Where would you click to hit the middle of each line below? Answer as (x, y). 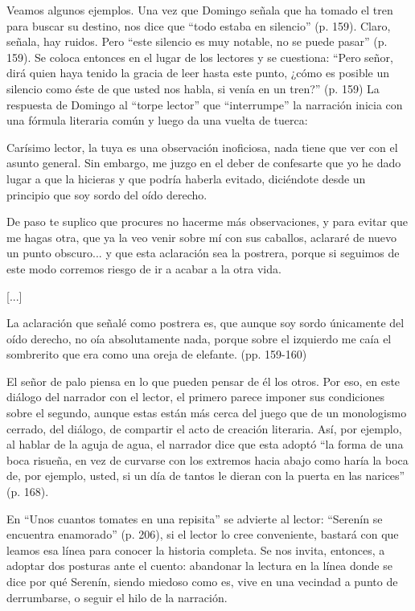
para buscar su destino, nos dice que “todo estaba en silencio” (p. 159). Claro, (199, 25)
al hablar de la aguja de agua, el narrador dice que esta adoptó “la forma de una (205, 444)
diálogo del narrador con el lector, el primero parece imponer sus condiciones (195, 397)
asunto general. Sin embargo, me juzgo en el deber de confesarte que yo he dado (204, 163)
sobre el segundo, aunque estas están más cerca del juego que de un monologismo (207, 413)
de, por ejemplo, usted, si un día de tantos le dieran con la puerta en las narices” (206, 476)
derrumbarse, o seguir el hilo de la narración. (117, 597)
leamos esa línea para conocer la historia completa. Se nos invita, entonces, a (196, 549)
